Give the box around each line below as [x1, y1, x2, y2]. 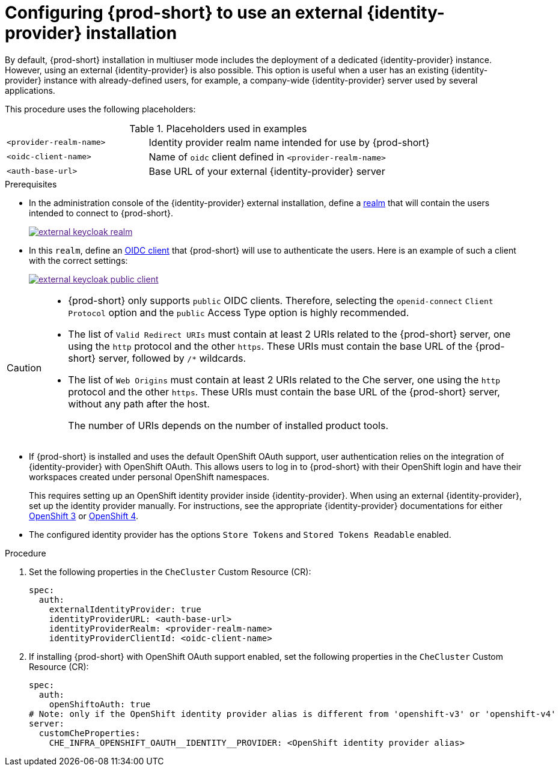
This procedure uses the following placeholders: [5, 103, 196, 114]
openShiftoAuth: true [49, 699, 151, 709]
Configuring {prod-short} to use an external [5, 2, 363, 23]
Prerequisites [5, 178, 57, 189]
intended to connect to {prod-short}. [29, 207, 174, 218]
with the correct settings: [29, 255, 128, 266]
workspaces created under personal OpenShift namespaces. [29, 471, 269, 482]
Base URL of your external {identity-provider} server [148, 165, 385, 177]
